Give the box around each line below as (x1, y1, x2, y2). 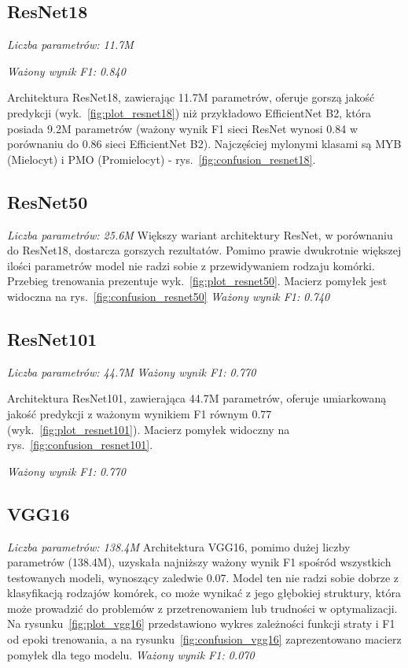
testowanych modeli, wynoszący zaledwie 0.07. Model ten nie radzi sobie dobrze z (7, 569, 399, 585)
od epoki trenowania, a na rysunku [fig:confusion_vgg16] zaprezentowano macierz (7, 631, 402, 648)
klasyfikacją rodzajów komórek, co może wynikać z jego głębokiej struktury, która (7, 584, 401, 601)
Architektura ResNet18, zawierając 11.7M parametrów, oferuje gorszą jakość (7, 89, 375, 106)
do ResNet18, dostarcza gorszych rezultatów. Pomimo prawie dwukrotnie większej (7, 242, 402, 258)
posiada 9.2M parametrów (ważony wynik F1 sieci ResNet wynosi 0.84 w (7, 120, 358, 136)
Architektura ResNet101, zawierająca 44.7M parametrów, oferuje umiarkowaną (7, 390, 387, 406)
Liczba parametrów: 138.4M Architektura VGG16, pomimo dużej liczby (7, 538, 351, 555)
